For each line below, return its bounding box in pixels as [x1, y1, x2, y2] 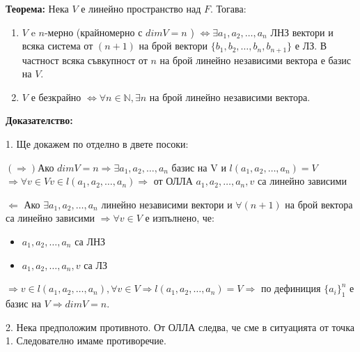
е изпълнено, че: [145, 211, 214, 225]
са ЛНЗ [75, 234, 106, 248]
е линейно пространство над [81, 1, 201, 15]
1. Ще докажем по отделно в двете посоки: [6, 137, 189, 151]
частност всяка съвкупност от [22, 52, 148, 67]
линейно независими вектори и [101, 197, 233, 211]
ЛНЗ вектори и [270, 24, 334, 39]
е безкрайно [31, 89, 81, 104]
